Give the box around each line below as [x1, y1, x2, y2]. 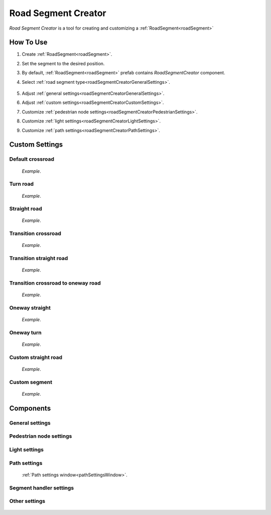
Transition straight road [9, 255, 68, 262]
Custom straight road [9, 354, 63, 361]
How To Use [9, 38, 48, 47]
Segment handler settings [9, 484, 74, 491]
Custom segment [9, 378, 53, 385]
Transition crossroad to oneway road [9, 280, 101, 287]
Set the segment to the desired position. [22, 60, 105, 66]
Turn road [9, 181, 34, 188]
